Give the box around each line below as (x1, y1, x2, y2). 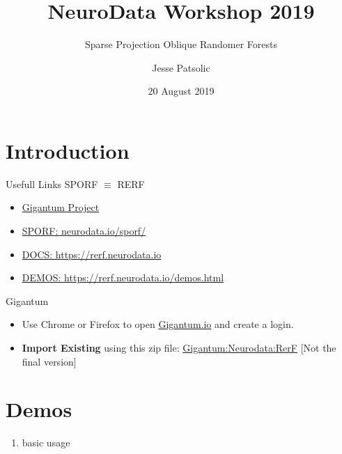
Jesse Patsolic (152, 60, 210, 75)
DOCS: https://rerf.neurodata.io (22, 246, 162, 261)
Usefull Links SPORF (6, 176, 98, 191)
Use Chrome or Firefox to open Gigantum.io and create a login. (22, 317, 294, 331)
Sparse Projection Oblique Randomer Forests (85, 37, 277, 52)
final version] (22, 354, 77, 368)
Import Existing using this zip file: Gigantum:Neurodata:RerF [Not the (22, 340, 336, 354)
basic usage (22, 435, 70, 450)
